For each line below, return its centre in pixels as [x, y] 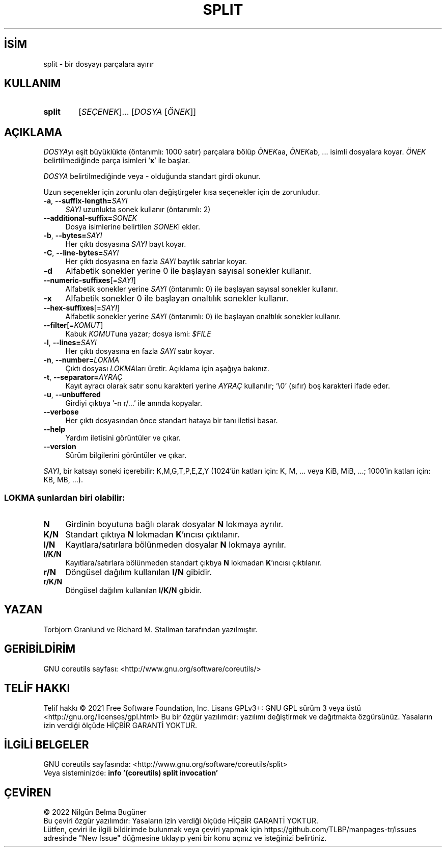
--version [60, 447]
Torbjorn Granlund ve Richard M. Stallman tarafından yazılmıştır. [150, 629]
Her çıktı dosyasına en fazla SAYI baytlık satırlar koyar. [156, 262]
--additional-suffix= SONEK [90, 218]
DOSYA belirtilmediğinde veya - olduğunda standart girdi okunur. [152, 176]
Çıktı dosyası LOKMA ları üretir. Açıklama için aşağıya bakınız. [167, 369]
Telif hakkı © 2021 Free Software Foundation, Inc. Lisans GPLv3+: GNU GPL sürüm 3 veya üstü [202, 708]
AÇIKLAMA [33, 132]
